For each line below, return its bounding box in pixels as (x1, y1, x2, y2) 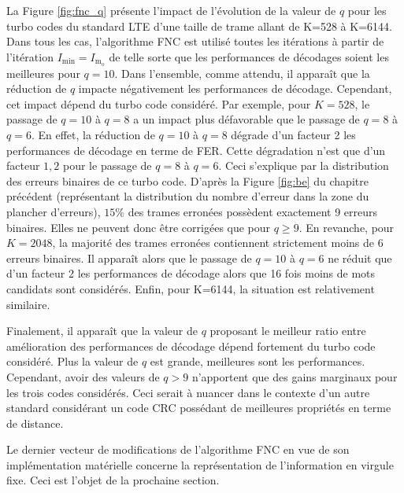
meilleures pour (6, 64, 80, 81)
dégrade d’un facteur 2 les (231, 127, 356, 143)
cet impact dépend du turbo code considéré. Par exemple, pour (6, 95, 311, 112)
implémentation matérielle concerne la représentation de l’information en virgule (6, 456, 394, 473)
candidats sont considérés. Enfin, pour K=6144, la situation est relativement (6, 280, 375, 296)
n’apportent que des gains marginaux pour (191, 368, 398, 384)
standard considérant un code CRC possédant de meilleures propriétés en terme (6, 399, 391, 416)
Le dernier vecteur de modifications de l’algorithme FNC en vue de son (6, 441, 350, 458)
